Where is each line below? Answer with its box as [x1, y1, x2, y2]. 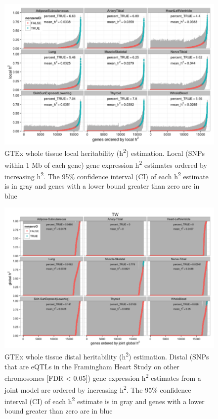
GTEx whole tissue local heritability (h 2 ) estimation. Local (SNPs [4, 146, 205, 158]
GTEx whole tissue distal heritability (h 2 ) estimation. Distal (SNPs [4, 350, 209, 362]
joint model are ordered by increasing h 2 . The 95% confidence [4, 383, 191, 395]
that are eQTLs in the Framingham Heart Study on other [4, 361, 179, 371]
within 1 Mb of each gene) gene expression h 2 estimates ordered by [4, 158, 207, 170]
